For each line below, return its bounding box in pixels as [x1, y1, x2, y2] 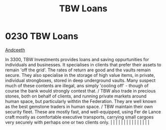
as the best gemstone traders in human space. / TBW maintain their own [5, 103, 153, 109]
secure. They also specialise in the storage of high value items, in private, [5, 72, 155, 78]
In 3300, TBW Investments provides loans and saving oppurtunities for [5, 56, 150, 62]
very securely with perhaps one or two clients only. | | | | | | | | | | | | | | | [5, 119, 150, 125]
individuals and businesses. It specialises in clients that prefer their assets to [5, 62, 162, 67]
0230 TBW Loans [5, 31, 78, 42]
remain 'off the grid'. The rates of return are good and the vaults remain [5, 67, 151, 73]
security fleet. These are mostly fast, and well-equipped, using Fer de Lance [5, 109, 161, 115]
